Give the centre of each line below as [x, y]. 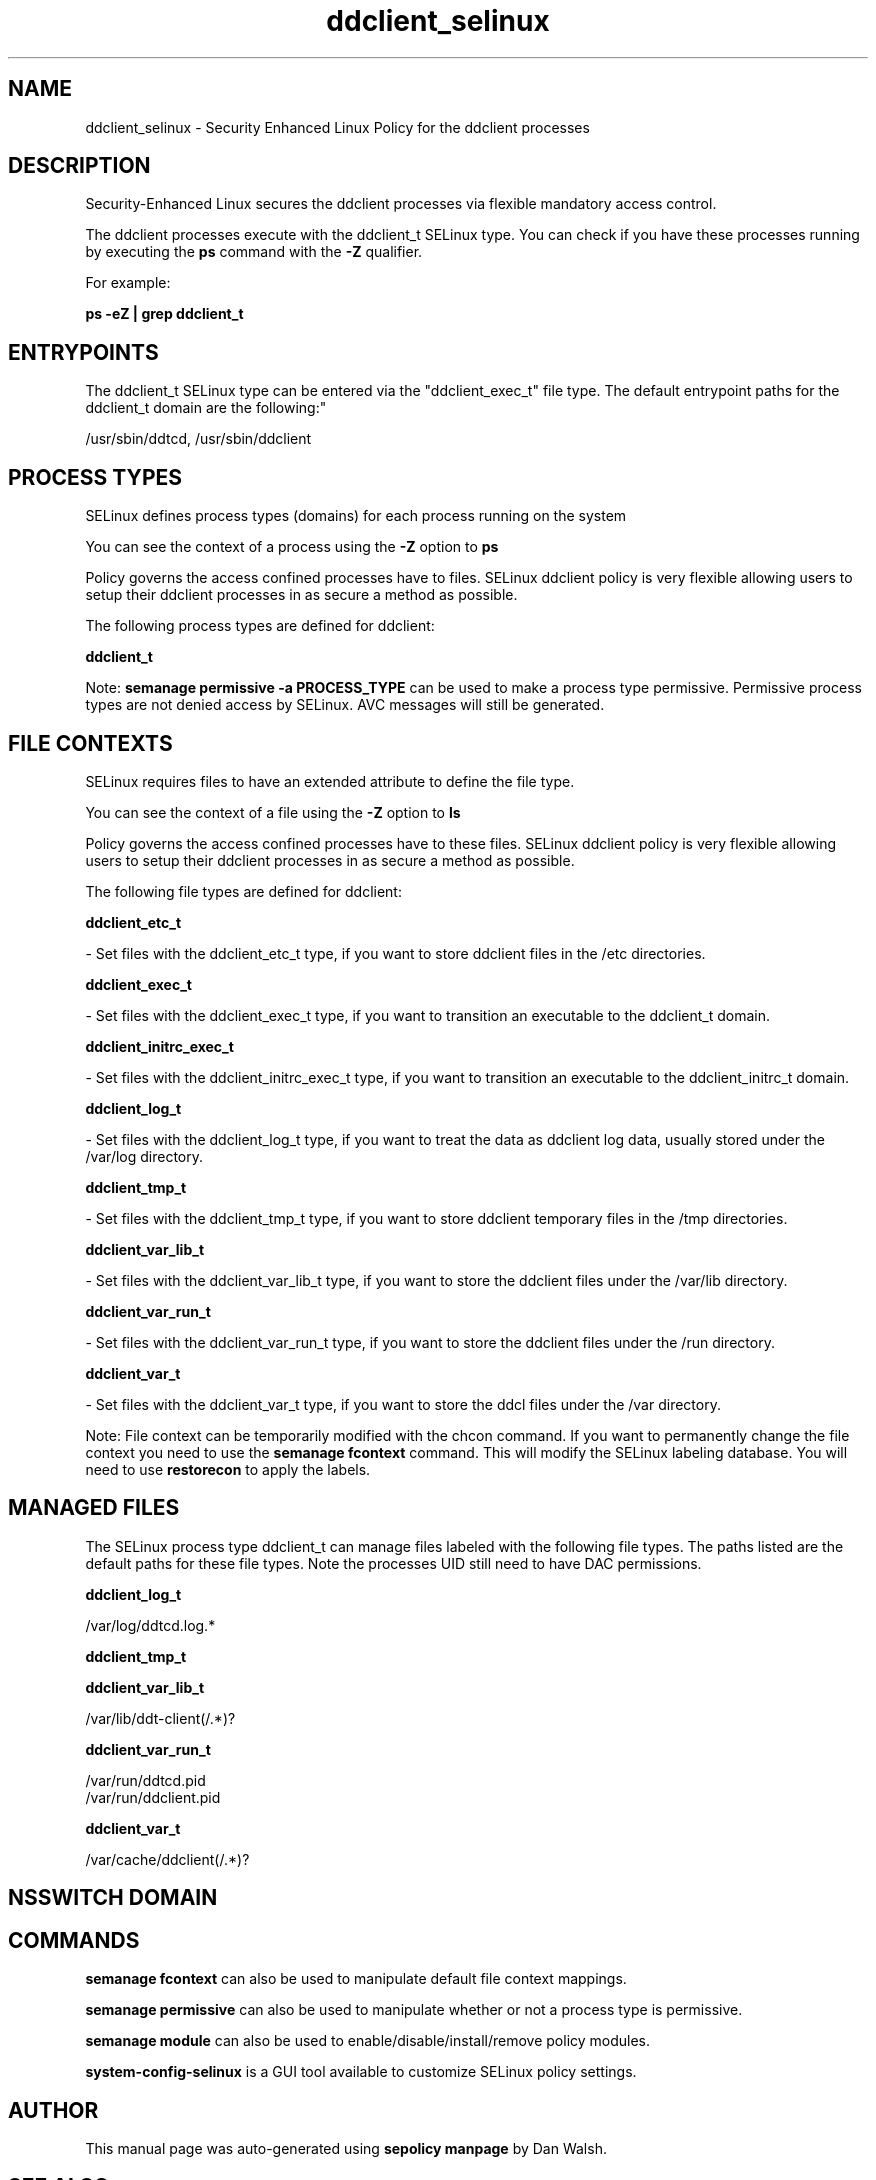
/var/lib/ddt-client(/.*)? [160, 1718]
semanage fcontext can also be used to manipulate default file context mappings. [356, 1979]
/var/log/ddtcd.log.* [150, 1625]
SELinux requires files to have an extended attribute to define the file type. [330, 781]
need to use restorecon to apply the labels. [228, 1469]
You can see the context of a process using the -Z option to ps [292, 547]
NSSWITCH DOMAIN [113, 1898]
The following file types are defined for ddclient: [243, 891]
